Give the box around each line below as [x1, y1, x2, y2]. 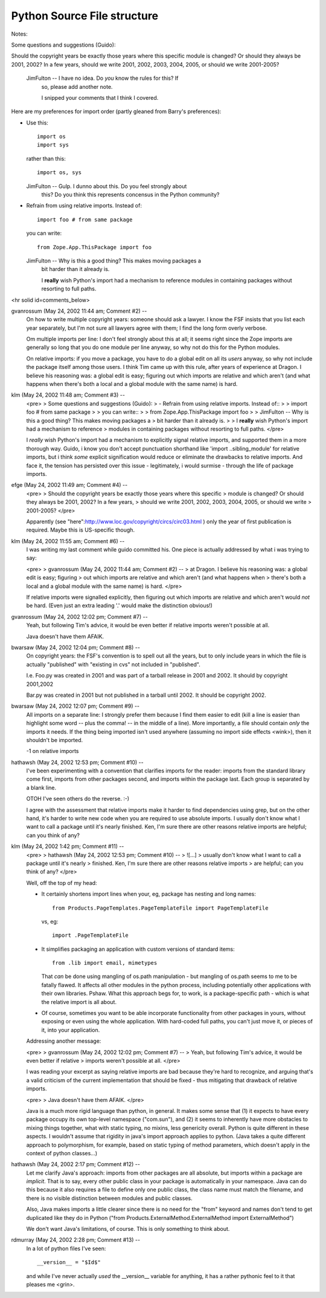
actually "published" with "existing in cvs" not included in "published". [26, 660, 200, 668]
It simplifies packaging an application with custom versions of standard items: [41, 945, 235, 953]
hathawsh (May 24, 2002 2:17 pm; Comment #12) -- [11, 1161, 140, 1168]
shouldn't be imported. [26, 736, 83, 743]
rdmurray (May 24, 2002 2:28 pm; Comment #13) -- [11, 1236, 141, 1244]
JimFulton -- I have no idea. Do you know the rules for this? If [26, 74, 179, 82]
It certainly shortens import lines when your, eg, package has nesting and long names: [41, 890, 257, 898]
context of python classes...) [26, 1149, 98, 1156]
